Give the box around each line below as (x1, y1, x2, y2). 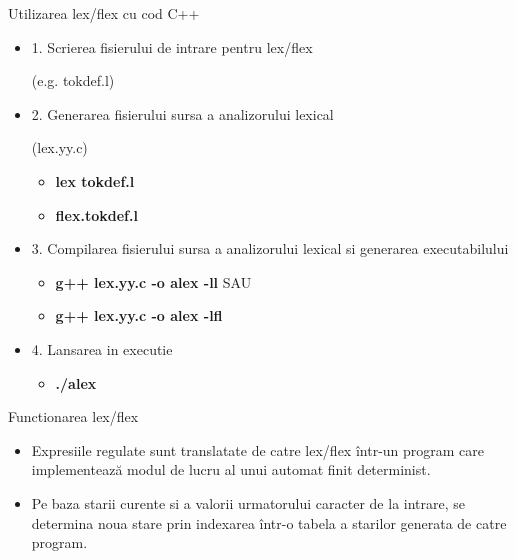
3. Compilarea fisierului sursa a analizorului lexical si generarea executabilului (31, 238, 509, 259)
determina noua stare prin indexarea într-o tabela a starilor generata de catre (31, 512, 507, 533)
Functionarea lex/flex (8, 406, 139, 427)
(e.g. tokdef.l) (31, 70, 115, 91)
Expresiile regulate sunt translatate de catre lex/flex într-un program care (31, 439, 485, 460)
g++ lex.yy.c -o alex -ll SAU (55, 271, 252, 292)
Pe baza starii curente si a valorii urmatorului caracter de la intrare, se (31, 492, 465, 513)
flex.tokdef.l (55, 204, 138, 225)
